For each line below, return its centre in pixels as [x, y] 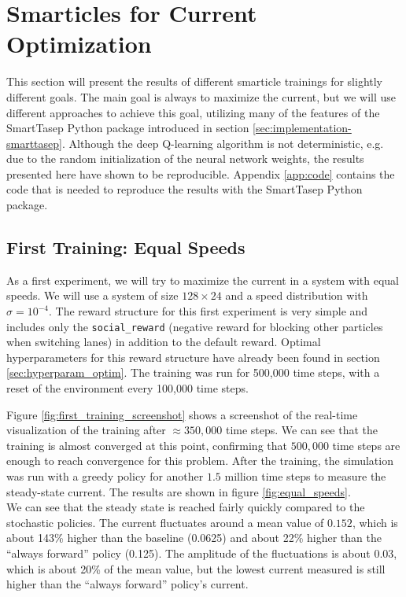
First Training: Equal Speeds [126, 247]
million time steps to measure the [305, 476]
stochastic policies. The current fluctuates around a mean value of [165, 522]
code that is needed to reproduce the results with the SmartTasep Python [185, 189]
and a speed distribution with [297, 295]
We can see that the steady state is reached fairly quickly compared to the [186, 507]
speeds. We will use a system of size [92, 295]
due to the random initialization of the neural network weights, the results [185, 158]
